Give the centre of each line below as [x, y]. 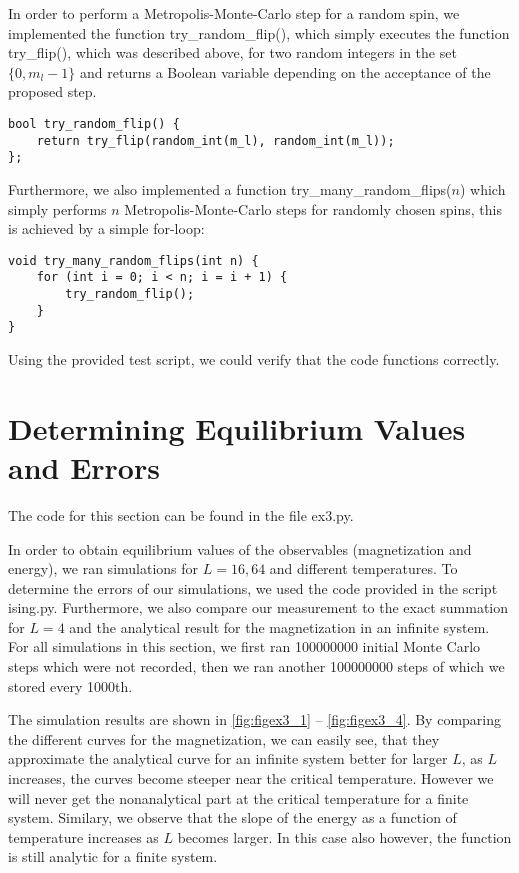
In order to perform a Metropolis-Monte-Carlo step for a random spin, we [234, 13]
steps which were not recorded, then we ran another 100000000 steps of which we [256, 666]
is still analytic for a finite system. [113, 856]
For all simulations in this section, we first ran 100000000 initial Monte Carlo [244, 646]
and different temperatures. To [363, 568]
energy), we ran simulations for [103, 568]
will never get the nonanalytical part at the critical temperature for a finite [238, 797]
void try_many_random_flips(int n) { [133, 260]
